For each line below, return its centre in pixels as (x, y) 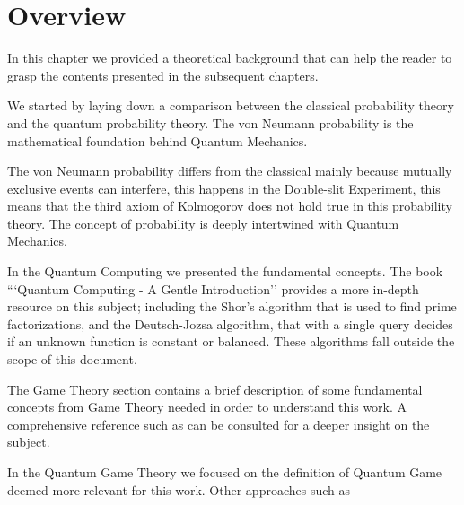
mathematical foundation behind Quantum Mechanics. (158, 140)
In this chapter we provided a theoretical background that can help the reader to (230, 58)
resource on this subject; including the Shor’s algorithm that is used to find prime (232, 306)
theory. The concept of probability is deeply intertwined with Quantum (203, 223)
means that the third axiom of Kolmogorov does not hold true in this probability (230, 206)
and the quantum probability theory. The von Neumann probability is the (210, 122)
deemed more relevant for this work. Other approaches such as (179, 489)
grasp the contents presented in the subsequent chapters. (163, 75)
